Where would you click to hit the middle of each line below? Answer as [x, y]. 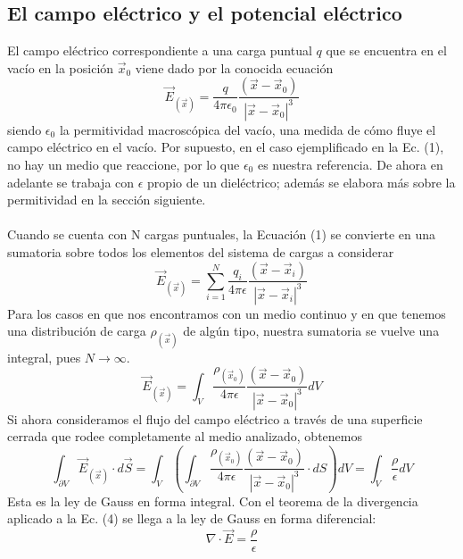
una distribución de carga [77, 331]
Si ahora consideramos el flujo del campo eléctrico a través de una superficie [215, 418]
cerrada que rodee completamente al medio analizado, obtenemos [185, 436]
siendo [25, 129]
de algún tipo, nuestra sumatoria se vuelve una [311, 331]
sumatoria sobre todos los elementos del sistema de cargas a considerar [201, 251]
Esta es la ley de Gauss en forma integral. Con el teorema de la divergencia [213, 501]
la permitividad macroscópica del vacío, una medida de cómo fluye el [248, 129]
